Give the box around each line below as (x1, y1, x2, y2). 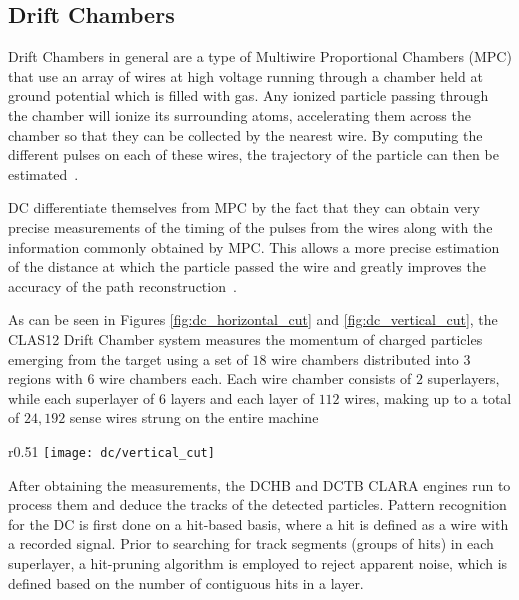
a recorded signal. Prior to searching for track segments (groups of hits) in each (8, 533, 494, 554)
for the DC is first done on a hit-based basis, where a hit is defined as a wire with (8, 513, 509, 534)
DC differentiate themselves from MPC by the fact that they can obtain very (8, 197, 480, 218)
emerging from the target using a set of (8, 348, 248, 369)
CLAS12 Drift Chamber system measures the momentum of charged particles (8, 328, 483, 349)
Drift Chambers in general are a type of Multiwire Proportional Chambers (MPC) (8, 46, 512, 67)
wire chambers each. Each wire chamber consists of (99, 368, 412, 389)
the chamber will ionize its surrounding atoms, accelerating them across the (8, 104, 471, 125)
